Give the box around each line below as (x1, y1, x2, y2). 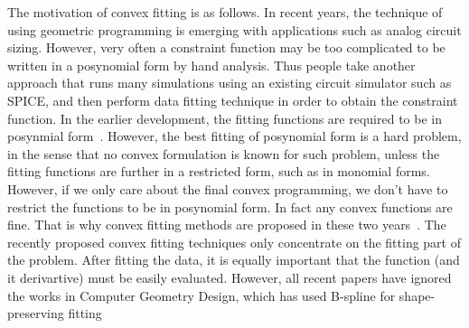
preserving (7, 304, 64, 323)
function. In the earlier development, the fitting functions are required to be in (7, 108, 442, 127)
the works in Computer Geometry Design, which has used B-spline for (7, 286, 396, 305)
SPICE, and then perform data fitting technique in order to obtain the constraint (7, 90, 458, 109)
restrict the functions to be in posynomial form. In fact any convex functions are (7, 197, 453, 216)
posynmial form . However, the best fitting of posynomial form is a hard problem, (7, 127, 462, 145)
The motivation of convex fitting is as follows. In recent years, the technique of (7, 3, 443, 21)
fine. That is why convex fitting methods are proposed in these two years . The (7, 215, 446, 234)
